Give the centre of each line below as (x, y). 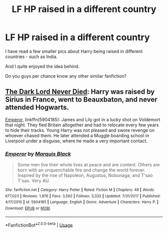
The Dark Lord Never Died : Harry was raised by (80, 92)
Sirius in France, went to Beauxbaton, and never (81, 99)
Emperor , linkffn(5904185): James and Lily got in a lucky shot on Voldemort (83, 119)
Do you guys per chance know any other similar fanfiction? (66, 76)
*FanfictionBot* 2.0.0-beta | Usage (39, 224)
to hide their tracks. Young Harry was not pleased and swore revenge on (80, 130)
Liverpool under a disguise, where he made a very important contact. (76, 141)
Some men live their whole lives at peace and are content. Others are (88, 165)
